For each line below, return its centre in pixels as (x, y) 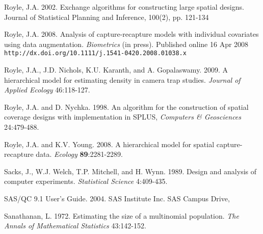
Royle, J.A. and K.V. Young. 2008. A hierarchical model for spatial (109, 144)
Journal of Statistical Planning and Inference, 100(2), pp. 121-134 (107, 17)
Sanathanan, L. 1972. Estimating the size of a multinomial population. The (122, 215)
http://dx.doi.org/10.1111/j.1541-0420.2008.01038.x (95, 53)
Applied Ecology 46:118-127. (47, 90)
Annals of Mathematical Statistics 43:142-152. (75, 226)
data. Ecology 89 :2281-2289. (79, 154)
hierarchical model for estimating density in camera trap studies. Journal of (122, 79)
